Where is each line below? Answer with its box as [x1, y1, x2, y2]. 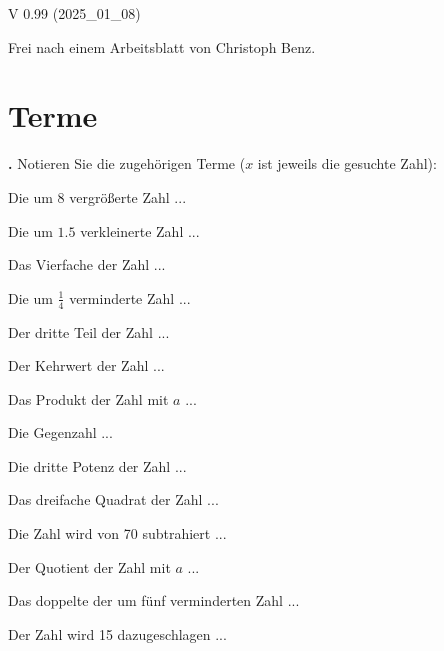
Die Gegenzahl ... [8, 422, 113, 443]
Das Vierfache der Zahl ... [8, 254, 166, 275]
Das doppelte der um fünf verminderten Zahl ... [8, 590, 300, 611]
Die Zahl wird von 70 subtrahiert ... [8, 523, 227, 544]
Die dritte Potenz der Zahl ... [8, 455, 187, 476]
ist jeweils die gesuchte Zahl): [257, 153, 437, 174]
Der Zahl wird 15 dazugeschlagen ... [8, 623, 227, 644]
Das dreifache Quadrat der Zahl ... [8, 489, 219, 510]
